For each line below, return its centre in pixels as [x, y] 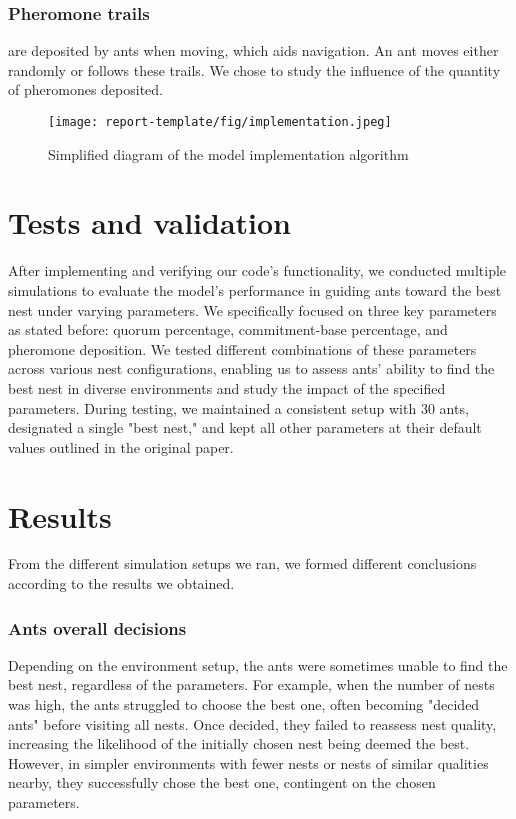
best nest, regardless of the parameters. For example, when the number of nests [251, 684]
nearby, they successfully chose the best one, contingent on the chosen [222, 782]
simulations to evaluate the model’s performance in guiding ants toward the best [255, 289]
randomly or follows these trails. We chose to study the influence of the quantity [254, 69]
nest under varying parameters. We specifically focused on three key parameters [252, 309]
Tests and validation [149, 222]
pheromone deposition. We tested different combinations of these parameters [242, 348]
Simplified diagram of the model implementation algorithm [228, 153]
